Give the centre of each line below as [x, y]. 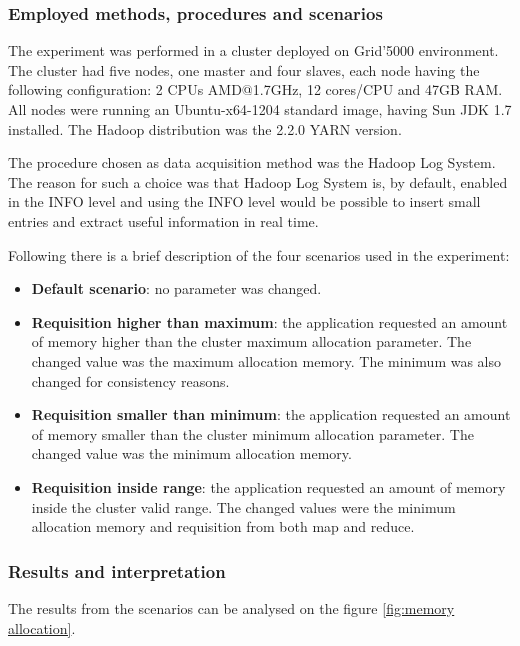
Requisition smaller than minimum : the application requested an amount [271, 414]
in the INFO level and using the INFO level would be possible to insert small [244, 201]
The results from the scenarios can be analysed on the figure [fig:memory [231, 607]
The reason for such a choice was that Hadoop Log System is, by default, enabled [258, 181]
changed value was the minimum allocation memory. [191, 453]
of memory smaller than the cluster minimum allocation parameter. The [252, 433]
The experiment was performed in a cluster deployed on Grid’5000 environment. [253, 50]
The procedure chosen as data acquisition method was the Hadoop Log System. [252, 162]
